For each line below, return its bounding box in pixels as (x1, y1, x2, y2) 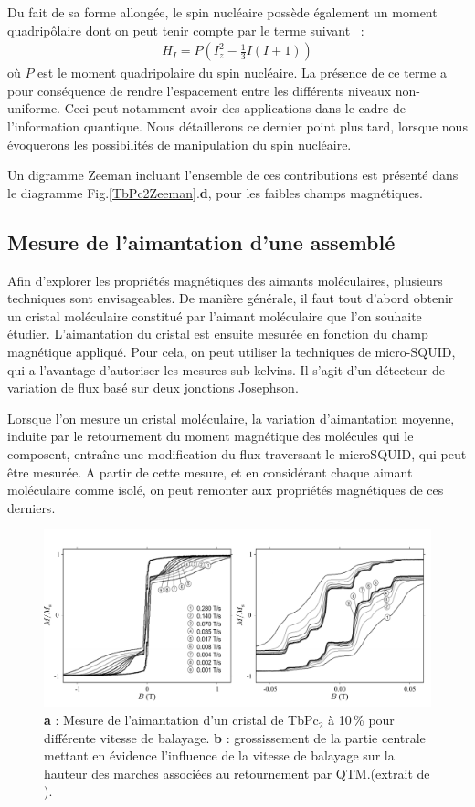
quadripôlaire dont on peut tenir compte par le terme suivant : (7, 20, 364, 39)
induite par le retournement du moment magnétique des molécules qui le (7, 426, 414, 445)
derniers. (7, 498, 56, 517)
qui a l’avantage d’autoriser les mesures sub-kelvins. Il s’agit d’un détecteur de (7, 360, 446, 379)
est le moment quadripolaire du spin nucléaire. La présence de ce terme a (37, 63, 447, 82)
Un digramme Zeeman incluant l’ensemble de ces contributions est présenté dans (7, 165, 459, 184)
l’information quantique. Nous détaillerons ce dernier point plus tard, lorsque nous (7, 117, 468, 135)
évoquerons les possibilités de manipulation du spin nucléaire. (7, 134, 352, 153)
